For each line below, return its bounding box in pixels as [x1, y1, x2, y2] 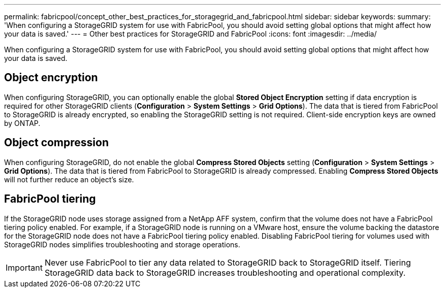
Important [6, 262, 43, 273]
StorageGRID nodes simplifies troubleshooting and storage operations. [4, 240, 240, 249]
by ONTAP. [4, 118, 41, 127]
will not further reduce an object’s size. [4, 175, 134, 184]
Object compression [4, 136, 109, 149]
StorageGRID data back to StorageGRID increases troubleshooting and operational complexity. [44, 267, 406, 278]
